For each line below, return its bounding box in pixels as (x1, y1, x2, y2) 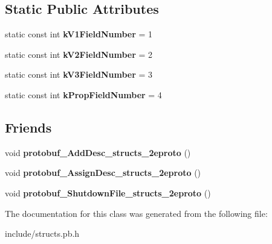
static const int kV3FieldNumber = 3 (5, 68, 153, 81)
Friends (5, 117, 52, 136)
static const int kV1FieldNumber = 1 (5, 28, 153, 40)
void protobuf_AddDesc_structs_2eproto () (5, 146, 191, 158)
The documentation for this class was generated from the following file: (5, 207, 268, 219)
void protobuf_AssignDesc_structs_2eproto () (5, 166, 201, 179)
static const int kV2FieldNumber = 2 (5, 48, 153, 60)
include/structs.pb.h (5, 227, 80, 240)
